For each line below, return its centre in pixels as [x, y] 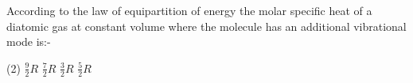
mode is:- [29, 41]
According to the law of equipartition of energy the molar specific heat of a [189, 10]
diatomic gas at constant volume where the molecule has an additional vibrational [206, 26]
